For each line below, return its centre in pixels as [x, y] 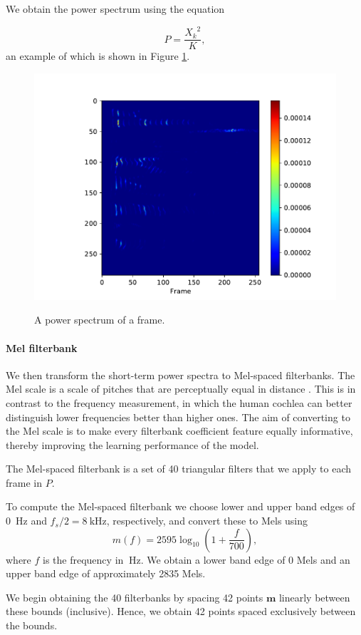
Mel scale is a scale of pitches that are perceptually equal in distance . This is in [181, 389]
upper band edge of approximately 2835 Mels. [106, 573]
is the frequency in [83, 559]
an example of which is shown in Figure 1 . [98, 56]
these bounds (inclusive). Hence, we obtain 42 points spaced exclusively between [181, 611]
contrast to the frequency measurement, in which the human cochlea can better [179, 402]
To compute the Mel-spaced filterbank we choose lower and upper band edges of [180, 506]
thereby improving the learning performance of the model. [132, 444]
